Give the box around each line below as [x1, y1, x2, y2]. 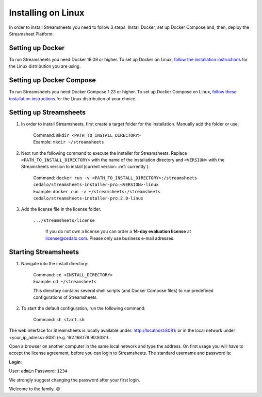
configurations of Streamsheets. [33, 294, 98, 300]
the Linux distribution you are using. [9, 63, 81, 69]
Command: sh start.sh [33, 316, 85, 322]
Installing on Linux [9, 7, 84, 18]
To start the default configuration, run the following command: [21, 306, 146, 311]
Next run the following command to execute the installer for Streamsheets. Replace [21, 150, 187, 156]
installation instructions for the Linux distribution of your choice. [9, 95, 137, 102]
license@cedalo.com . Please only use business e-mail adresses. [45, 235, 175, 241]
